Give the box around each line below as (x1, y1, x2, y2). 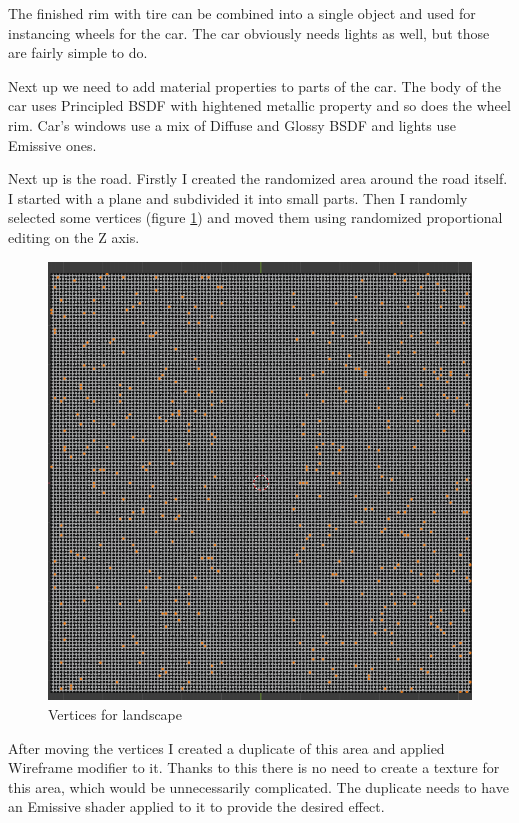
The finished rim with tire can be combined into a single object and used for (8, 3, 476, 23)
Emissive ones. (8, 134, 97, 155)
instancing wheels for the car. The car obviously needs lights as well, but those (8, 22, 490, 43)
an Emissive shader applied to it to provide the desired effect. (8, 796, 385, 817)
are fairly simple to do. (8, 42, 148, 63)
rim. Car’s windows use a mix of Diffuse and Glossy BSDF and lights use (8, 114, 456, 135)
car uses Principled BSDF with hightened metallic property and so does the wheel (8, 95, 511, 116)
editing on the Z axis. (8, 226, 140, 247)
